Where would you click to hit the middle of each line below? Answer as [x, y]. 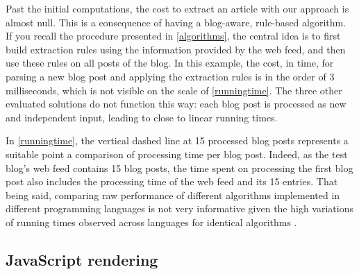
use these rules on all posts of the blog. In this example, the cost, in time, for [170, 63]
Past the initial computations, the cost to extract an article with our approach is [177, 8]
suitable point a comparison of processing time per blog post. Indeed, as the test [177, 154]
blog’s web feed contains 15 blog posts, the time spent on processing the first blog [179, 168]
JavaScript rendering [82, 259]
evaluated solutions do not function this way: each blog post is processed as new [176, 104]
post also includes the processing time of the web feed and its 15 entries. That [172, 181]
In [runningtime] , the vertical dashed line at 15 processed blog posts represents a [177, 140]
